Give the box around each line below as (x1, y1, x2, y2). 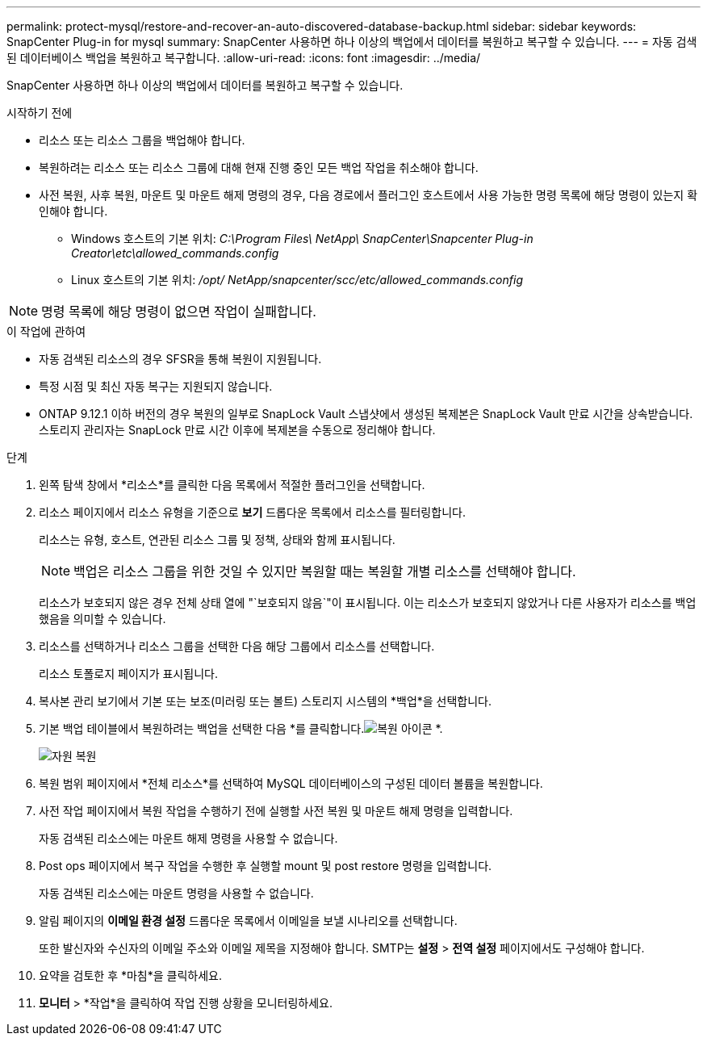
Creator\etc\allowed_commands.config (71, 246, 279, 260)
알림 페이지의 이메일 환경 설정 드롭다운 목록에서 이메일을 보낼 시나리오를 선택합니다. (39, 914, 458, 927)
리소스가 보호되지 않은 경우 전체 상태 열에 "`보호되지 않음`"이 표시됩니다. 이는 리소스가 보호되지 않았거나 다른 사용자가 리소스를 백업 (39, 596, 697, 609)
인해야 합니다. (39, 204, 108, 218)
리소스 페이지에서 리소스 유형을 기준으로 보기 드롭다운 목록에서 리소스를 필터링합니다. (39, 505, 466, 519)
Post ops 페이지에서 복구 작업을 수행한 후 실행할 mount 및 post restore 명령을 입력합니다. (39, 859, 492, 873)
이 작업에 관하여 (6, 324, 86, 338)
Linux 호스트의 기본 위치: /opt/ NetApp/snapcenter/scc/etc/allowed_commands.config (71, 273, 523, 287)
